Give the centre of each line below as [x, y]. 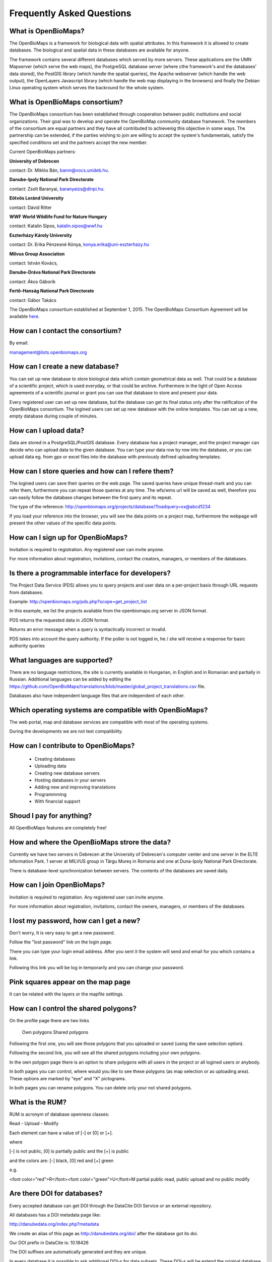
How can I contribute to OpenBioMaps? [72, 746]
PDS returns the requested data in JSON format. [59, 620]
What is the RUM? [38, 1102]
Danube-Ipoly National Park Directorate [52, 180]
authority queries [27, 646]
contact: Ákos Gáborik [32, 281]
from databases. [26, 592]
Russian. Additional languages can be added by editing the [70, 679]
